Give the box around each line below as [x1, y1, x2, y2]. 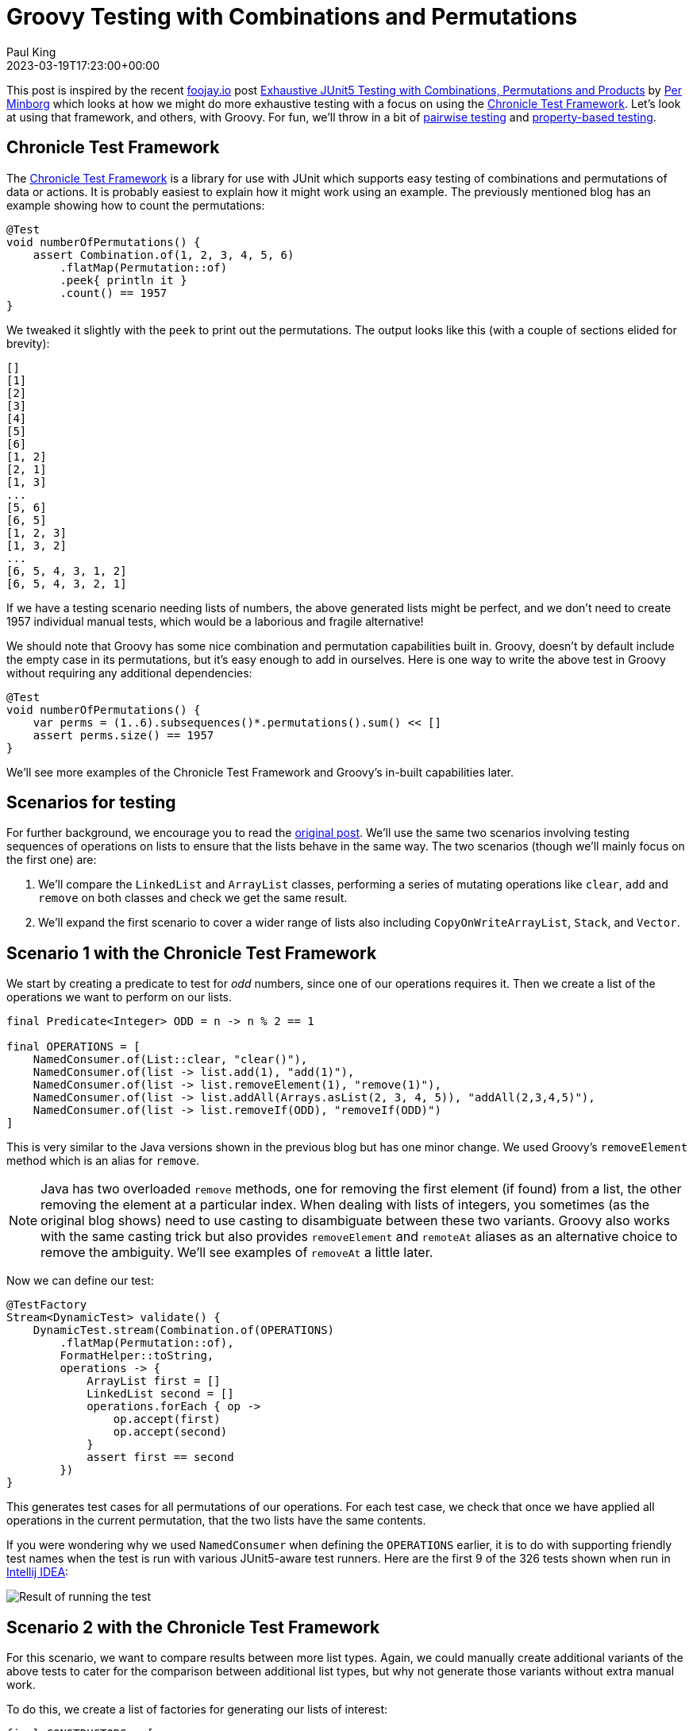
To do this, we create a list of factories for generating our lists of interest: [6, 1702, 388, 1717]
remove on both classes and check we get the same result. [38, 891, 348, 905]
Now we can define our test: [6, 1274, 154, 1288]
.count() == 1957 [60, 286, 167, 299]
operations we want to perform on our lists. [6, 990, 233, 1004]
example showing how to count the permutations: [6, 198, 265, 212]
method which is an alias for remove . [6, 1154, 200, 1168]
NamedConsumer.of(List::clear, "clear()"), [33, 1053, 308, 1066]
